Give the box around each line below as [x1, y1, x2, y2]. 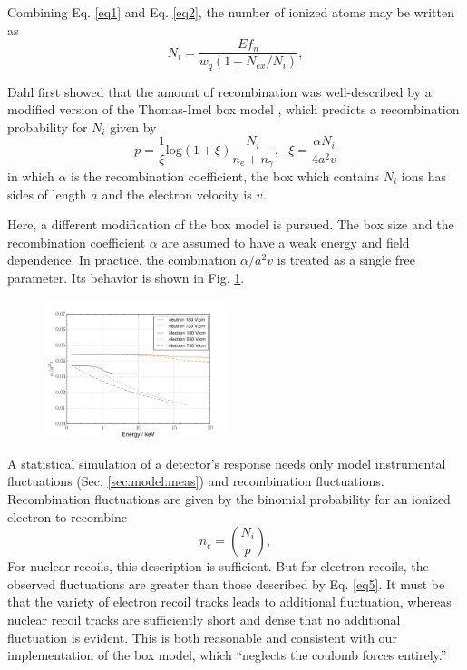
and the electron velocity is [102, 184, 252, 203]
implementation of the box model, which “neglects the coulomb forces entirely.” [7, 646, 447, 665]
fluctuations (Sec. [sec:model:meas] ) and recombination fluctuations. [7, 471, 384, 490]
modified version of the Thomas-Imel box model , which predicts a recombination [7, 100, 460, 119]
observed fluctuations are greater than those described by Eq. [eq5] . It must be [7, 574, 445, 593]
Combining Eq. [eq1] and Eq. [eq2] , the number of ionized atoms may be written [7, 3, 454, 21]
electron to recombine [7, 507, 127, 526]
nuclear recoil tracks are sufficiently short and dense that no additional [7, 609, 401, 628]
